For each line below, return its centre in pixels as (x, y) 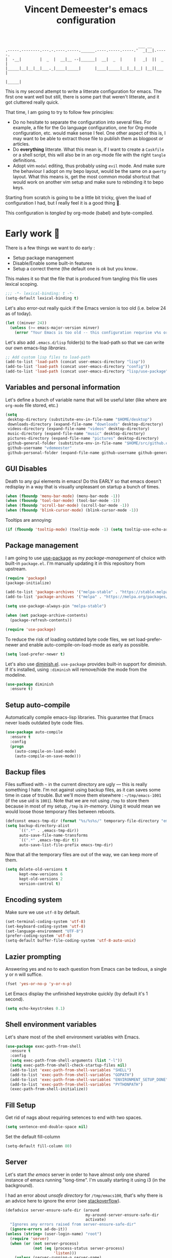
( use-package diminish (29, 684)
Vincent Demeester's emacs (86, 9)
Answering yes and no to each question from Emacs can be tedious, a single (86, 969)
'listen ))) (65, 1253)
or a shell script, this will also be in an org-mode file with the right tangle (89, 155)
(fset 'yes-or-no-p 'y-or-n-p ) (39, 984)
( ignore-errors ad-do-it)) (39, 1229)
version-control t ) (39, 884)
